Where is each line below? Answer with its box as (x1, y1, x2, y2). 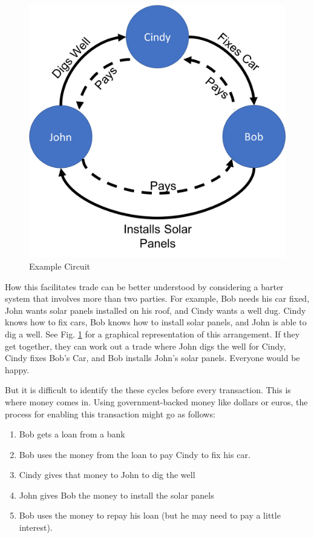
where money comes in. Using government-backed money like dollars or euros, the (5, 395, 308, 408)
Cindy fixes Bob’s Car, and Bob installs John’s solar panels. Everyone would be (5, 351, 300, 364)
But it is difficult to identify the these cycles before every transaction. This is (5, 384, 291, 396)
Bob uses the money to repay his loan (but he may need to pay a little (19, 509, 281, 522)
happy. (5, 363, 30, 376)
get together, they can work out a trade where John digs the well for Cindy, (5, 339, 286, 352)
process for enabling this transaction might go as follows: (5, 407, 215, 420)
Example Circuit (29, 259, 90, 272)
